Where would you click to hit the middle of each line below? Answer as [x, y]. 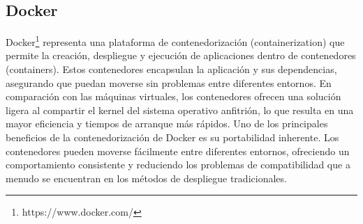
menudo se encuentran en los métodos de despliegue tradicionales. [146, 178]
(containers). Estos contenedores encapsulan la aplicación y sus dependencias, [171, 69]
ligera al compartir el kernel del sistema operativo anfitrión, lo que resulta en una [180, 110]
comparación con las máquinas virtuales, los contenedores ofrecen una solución [173, 96]
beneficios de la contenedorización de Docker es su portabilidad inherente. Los [172, 137]
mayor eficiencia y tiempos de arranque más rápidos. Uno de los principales [167, 123]
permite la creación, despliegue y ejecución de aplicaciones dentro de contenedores [181, 55]
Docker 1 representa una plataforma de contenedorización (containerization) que [175, 41]
